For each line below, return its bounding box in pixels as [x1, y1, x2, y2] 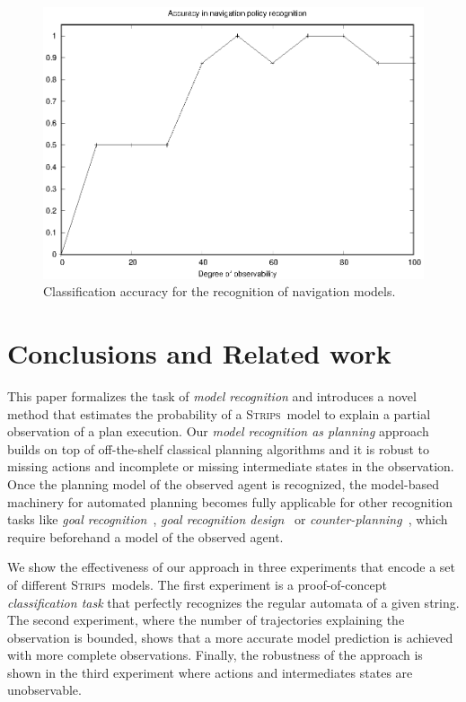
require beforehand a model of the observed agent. [7, 527, 284, 546]
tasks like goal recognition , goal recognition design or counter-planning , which [7, 510, 448, 529]
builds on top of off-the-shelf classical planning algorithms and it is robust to [7, 439, 430, 458]
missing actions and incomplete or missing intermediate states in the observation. [7, 457, 454, 476]
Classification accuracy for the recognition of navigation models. [43, 282, 396, 301]
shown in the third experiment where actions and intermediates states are [7, 663, 413, 681]
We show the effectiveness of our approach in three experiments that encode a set [7, 557, 456, 576]
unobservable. [7, 680, 82, 699]
